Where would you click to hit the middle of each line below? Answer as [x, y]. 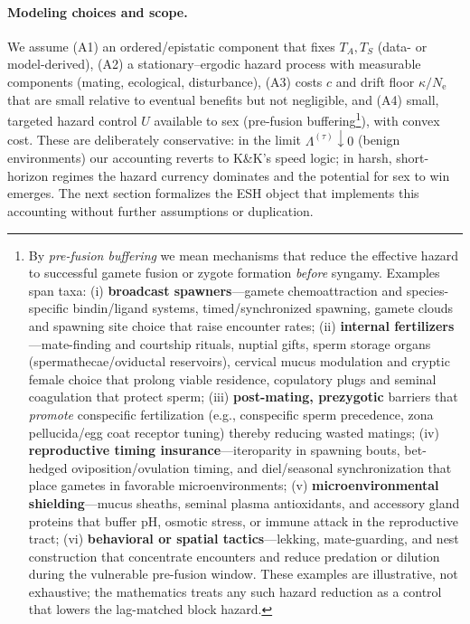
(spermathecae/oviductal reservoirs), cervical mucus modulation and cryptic [239, 361]
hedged [48, 467]
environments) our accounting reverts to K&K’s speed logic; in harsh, [200, 158]
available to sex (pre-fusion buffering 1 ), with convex [297, 119]
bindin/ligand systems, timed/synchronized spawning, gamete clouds [263, 308]
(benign [379, 140]
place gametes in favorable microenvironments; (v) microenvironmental [234, 485]
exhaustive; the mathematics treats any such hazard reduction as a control [235, 591]
